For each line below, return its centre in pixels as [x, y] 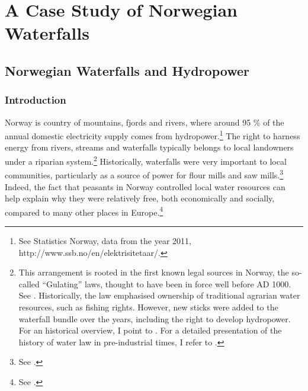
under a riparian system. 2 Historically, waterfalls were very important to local [146, 160]
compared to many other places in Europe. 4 [84, 211]
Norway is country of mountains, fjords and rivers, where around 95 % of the [145, 122]
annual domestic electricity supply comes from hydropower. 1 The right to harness [153, 135]
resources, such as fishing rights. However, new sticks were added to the [148, 307]
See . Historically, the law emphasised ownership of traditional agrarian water [159, 295]
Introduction [36, 100]
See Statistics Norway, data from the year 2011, [105, 240]
